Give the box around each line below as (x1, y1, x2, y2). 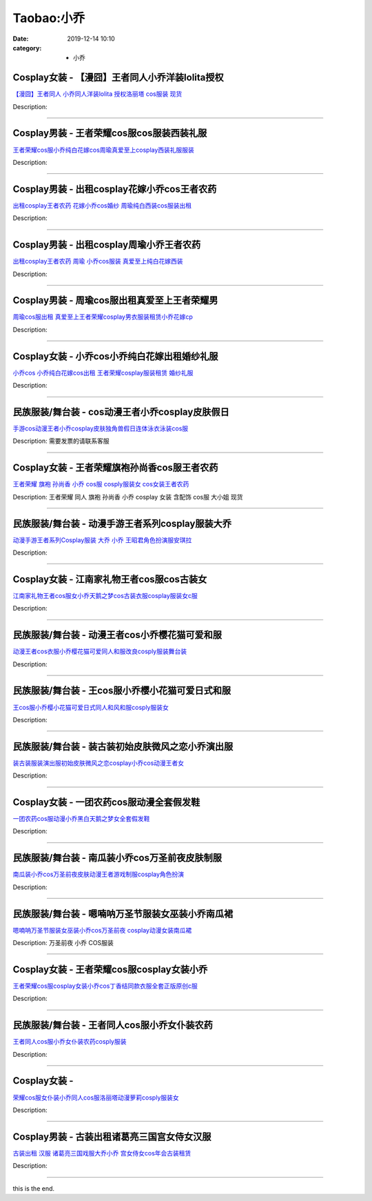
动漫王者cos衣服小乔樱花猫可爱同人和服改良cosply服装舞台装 (12, 647, 187, 655)
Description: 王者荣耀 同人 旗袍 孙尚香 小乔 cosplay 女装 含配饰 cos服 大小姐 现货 (12, 493, 244, 501)
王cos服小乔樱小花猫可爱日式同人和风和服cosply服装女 (12, 703, 169, 711)
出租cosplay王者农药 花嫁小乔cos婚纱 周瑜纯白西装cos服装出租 (12, 201, 192, 210)
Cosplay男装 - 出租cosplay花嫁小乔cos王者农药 (12, 183, 217, 195)
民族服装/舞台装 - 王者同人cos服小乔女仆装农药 (12, 1020, 213, 1031)
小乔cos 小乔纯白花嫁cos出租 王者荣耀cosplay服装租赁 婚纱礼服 (12, 368, 194, 377)
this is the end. (12, 1184, 55, 1193)
